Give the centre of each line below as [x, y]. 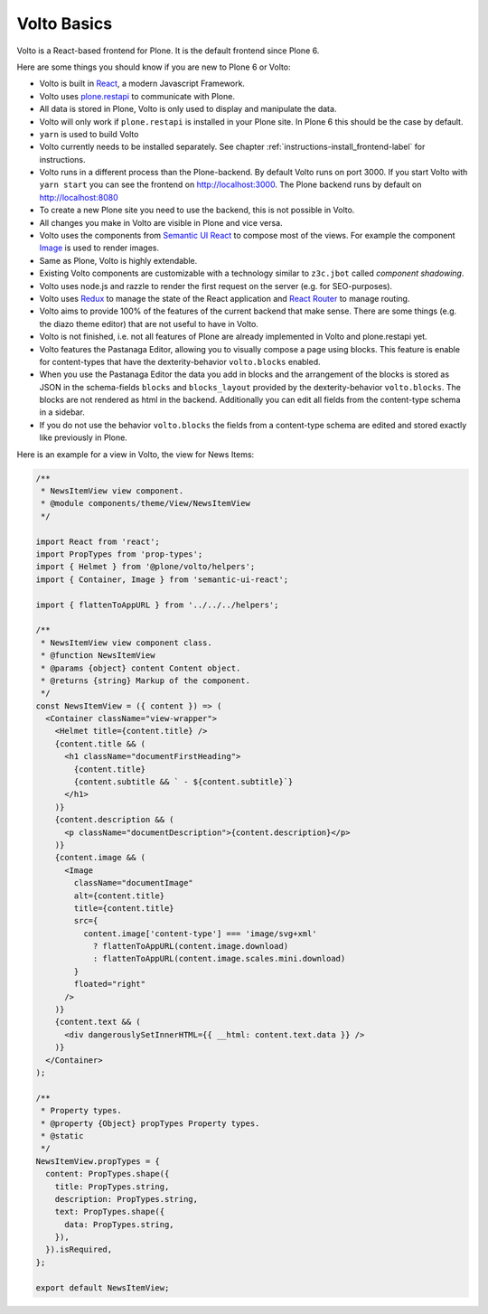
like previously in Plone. [84, 437]
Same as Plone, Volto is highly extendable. [118, 260]
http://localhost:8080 [79, 197]
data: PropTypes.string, [120, 1224]
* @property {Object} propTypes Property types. [150, 1123]
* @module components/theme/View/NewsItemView [145, 503]
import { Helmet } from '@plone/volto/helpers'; [145, 567]
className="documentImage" [133, 883]
